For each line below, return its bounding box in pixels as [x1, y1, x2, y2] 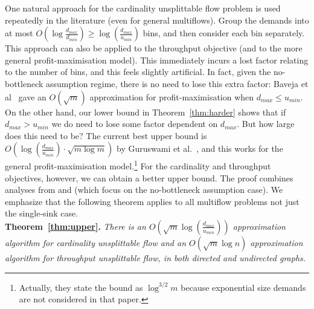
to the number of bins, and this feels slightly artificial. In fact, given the [5, 65, 271, 78]
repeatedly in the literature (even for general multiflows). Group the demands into [5, 13, 309, 26]
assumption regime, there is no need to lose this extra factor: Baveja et [46, 77, 309, 89]
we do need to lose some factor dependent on [51, 117, 218, 130]
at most [5, 27, 33, 39]
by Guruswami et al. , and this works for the [117, 142, 283, 155]
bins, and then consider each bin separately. [143, 27, 305, 39]
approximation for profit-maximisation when [89, 90, 254, 103]
